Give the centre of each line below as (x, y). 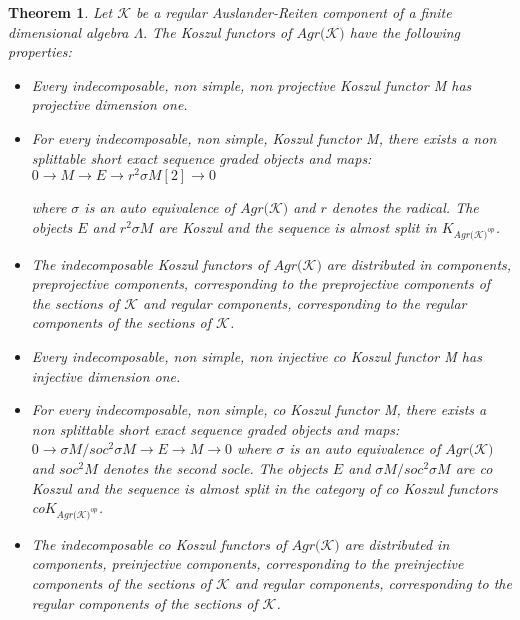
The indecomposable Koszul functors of (150, 263)
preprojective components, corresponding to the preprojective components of (261, 283)
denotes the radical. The (405, 207)
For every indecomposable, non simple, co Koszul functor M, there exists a (259, 409)
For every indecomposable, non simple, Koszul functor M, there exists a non (264, 137)
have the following (405, 31)
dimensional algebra (68, 31)
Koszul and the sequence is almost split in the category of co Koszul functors (264, 487)
